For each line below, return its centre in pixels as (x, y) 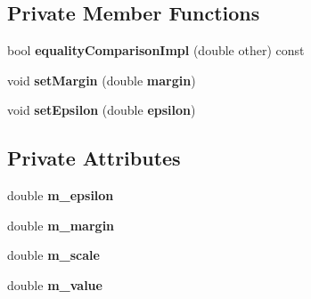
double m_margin (61, 225)
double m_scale (53, 255)
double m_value (55, 284)
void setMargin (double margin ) (102, 80)
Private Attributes (94, 158)
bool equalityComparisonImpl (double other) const (156, 50)
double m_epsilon (61, 195)
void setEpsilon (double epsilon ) (102, 110)
